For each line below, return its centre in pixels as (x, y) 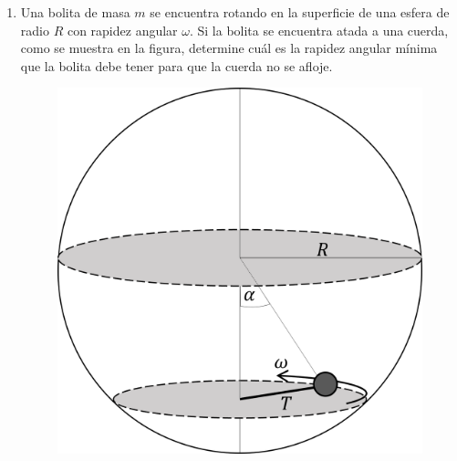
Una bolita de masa (75, 12)
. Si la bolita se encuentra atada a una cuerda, (319, 30)
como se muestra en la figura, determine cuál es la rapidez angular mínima (229, 48)
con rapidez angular (122, 30)
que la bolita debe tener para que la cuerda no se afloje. (177, 65)
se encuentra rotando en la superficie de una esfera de (300, 12)
